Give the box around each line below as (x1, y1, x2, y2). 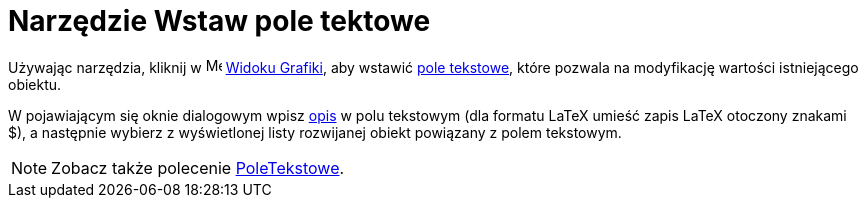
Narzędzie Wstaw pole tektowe (8, 4, 431, 38)
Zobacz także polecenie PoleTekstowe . (51, 157, 345, 178)
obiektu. (8, 75, 62, 93)
